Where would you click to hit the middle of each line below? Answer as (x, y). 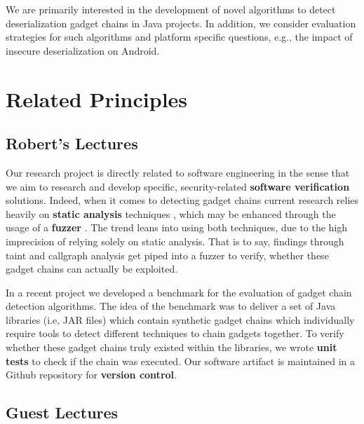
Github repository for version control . (91, 375)
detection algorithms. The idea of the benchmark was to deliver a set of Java (171, 306)
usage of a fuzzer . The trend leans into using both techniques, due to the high (177, 227)
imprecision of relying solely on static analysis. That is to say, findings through (175, 241)
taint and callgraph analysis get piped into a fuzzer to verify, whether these (167, 255)
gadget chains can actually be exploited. (92, 269)
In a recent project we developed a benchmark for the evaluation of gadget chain (179, 292)
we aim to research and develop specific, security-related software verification (178, 186)
